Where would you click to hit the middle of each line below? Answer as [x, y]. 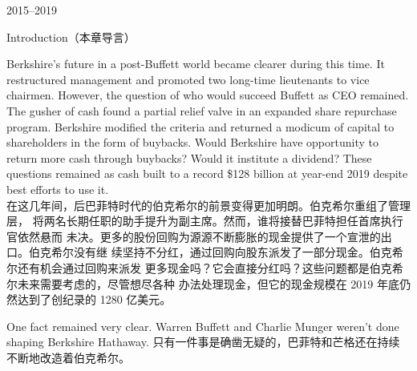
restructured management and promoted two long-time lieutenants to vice [188, 79]
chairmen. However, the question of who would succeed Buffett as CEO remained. [208, 95]
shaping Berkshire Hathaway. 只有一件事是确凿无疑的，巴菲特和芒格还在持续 [203, 342]
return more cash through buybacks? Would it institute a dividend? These [189, 157]
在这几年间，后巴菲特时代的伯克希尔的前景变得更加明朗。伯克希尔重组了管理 [208, 205]
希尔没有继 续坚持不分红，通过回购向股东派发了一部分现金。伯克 [221, 252]
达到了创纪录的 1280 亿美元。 [94, 299]
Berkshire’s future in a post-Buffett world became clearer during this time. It [196, 64]
